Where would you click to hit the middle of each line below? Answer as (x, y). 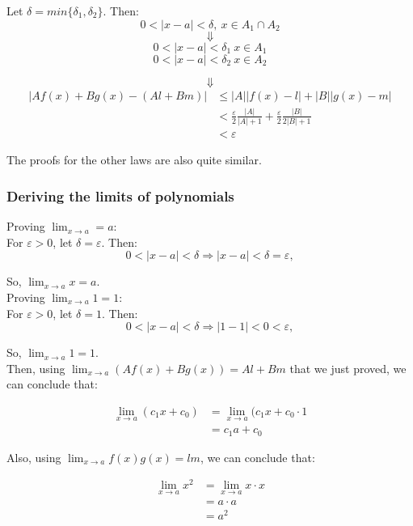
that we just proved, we (348, 368)
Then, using (36, 368)
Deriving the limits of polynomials (120, 195)
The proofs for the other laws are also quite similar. (134, 160)
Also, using (34, 457)
